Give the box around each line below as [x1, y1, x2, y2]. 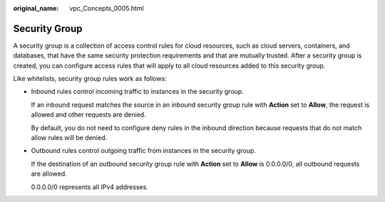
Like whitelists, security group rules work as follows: [13, 75, 167, 83]
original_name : [13, 4, 59, 12]
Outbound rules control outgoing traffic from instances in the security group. [31, 147, 257, 155]
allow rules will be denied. [31, 134, 108, 142]
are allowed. [31, 169, 67, 178]
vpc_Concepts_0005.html [69, 4, 144, 12]
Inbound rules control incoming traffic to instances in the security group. [31, 87, 244, 96]
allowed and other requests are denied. [31, 110, 146, 119]
